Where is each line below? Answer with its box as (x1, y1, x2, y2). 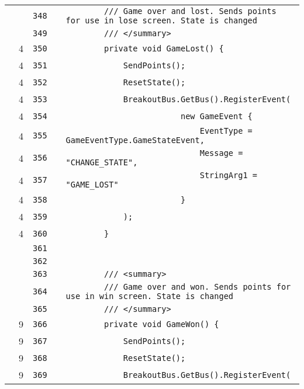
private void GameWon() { (104, 319, 219, 329)
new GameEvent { (181, 111, 253, 121)
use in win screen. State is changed (65, 291, 234, 301)
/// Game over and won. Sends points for (104, 282, 291, 291)
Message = (199, 148, 243, 158)
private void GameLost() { (104, 43, 224, 53)
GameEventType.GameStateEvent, (65, 136, 205, 145)
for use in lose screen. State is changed (65, 16, 257, 25)
